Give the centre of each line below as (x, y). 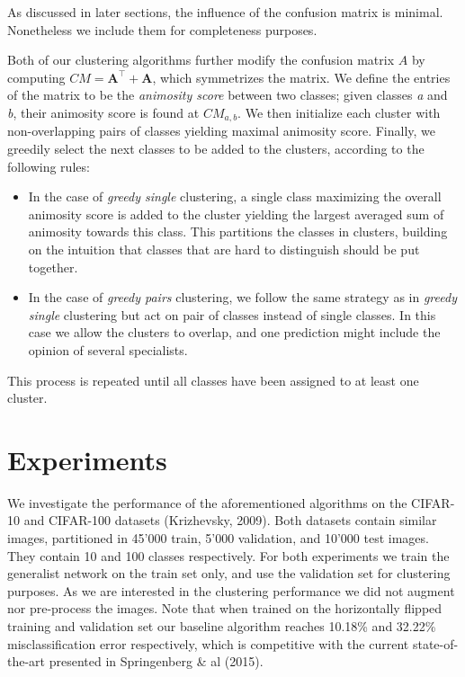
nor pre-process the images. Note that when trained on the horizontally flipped (225, 608)
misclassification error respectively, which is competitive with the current (208, 643)
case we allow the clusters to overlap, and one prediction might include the (234, 332)
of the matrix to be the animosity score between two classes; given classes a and (228, 95)
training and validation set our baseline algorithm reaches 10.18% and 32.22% (222, 626)
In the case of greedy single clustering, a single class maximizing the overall (235, 196)
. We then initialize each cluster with (339, 112)
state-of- (435, 643)
